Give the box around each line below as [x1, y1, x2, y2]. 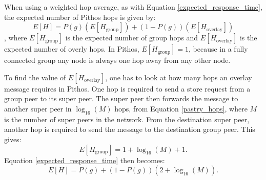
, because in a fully [189, 43, 248, 54]
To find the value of [4, 72, 66, 82]
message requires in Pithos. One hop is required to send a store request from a [4, 83, 251, 94]
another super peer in [4, 103, 72, 114]
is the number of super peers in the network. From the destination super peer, [4, 114, 250, 124]
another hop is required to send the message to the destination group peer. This [4, 124, 255, 134]
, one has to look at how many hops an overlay [105, 72, 252, 82]
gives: [4, 133, 22, 144]
